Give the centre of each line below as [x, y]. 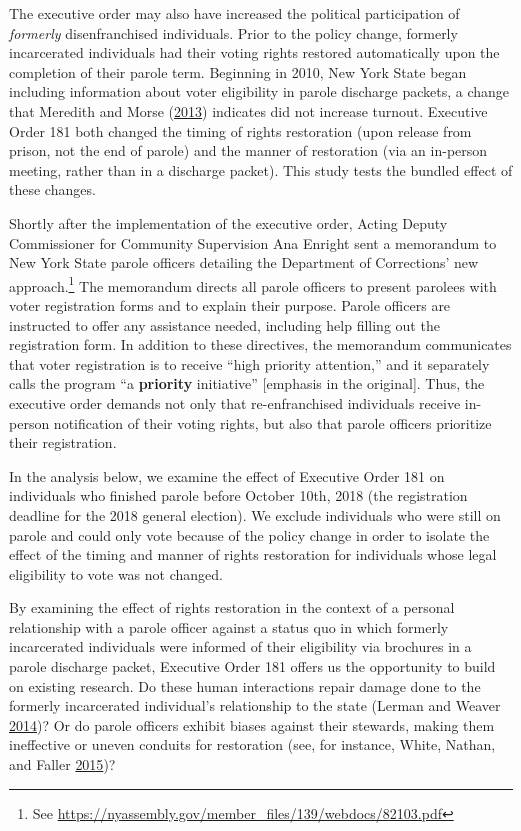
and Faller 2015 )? [62, 764]
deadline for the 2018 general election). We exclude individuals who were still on [255, 514]
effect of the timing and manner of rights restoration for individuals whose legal [253, 554]
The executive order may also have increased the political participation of [234, 13]
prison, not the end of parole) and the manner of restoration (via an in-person [248, 150]
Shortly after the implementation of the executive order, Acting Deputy [228, 222]
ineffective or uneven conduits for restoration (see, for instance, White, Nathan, [252, 744]
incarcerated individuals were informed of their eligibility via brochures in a [240, 646]
